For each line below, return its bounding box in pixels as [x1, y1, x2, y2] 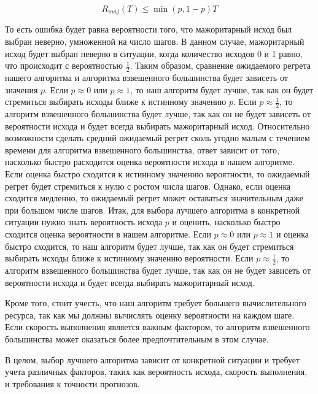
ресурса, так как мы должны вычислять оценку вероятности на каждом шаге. [5, 308, 295, 321]
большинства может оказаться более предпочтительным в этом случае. [5, 333, 269, 345]
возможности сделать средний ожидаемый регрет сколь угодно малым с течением [5, 131, 310, 144]
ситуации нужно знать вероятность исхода [5, 215, 163, 228]
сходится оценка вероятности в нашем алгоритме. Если [5, 228, 212, 241]
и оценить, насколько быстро [172, 215, 281, 228]
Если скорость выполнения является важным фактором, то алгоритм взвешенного [5, 320, 310, 333]
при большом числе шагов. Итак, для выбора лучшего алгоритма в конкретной [5, 203, 300, 216]
